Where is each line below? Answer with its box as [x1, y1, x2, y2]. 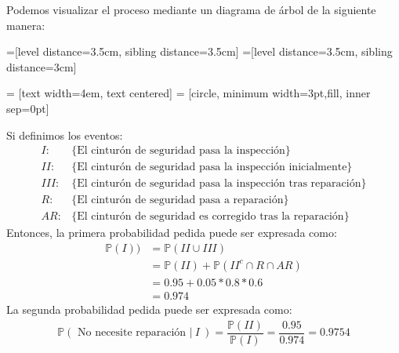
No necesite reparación [77, 327, 187, 339]
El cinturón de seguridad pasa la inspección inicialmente [77, 162, 347, 173]
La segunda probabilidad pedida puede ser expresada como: [6, 301, 292, 318]
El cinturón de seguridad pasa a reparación [77, 195, 284, 206]
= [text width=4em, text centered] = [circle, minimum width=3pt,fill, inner [6, 85, 371, 101]
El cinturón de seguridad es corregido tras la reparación [77, 211, 344, 223]
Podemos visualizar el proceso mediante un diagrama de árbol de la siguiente [6, 2, 376, 17]
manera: [6, 16, 45, 33]
